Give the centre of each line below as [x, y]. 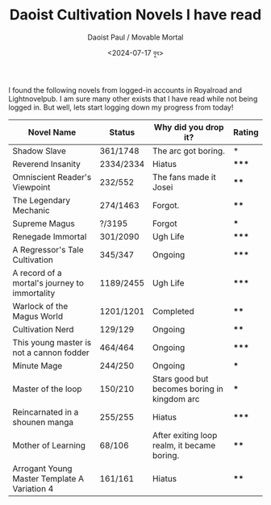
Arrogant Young [42, 468]
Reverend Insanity [46, 164]
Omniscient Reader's [52, 177]
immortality [34, 293]
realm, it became [184, 445]
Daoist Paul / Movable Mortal [135, 37]
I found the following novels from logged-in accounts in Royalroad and [125, 90]
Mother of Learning [49, 445]
